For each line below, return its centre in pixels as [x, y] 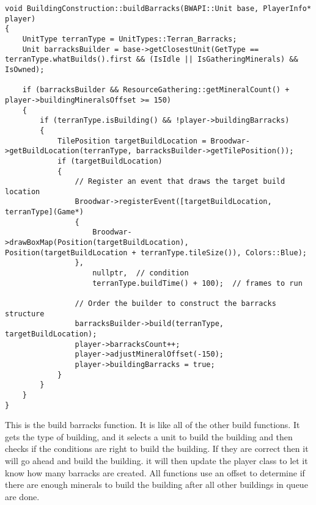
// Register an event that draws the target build [180, 182]
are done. [22, 496]
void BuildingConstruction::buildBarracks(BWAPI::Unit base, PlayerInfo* [158, 9]
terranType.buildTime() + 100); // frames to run [197, 283]
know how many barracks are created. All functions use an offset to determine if [155, 472]
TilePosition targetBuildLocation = [132, 141]
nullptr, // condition [141, 273]
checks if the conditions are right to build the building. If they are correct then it [157, 449]
